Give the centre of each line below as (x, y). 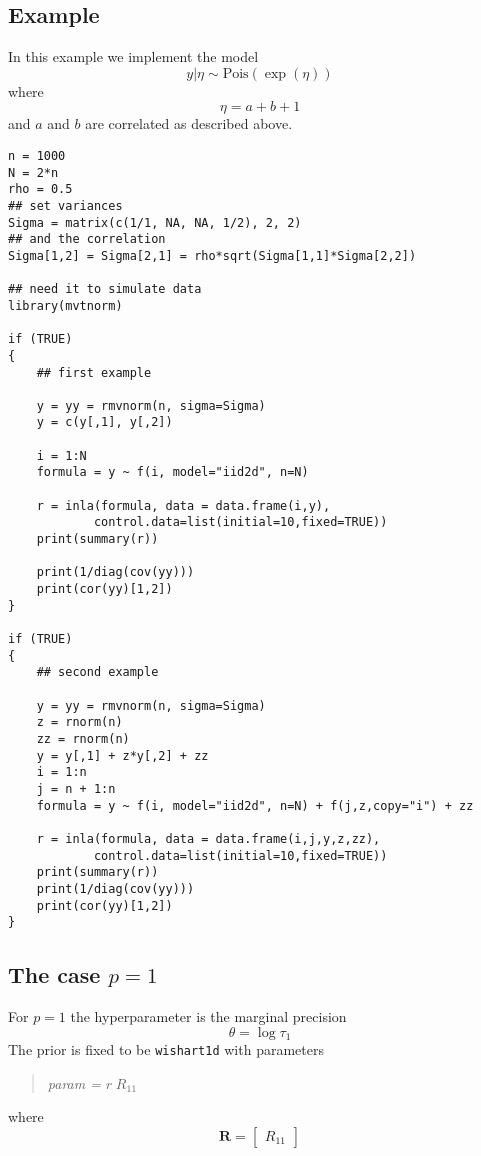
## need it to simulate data (105, 289)
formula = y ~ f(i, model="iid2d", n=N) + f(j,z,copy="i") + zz (255, 805)
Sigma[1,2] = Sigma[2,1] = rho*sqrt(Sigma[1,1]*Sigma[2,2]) (212, 255)
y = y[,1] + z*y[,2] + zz (122, 755)
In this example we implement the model (133, 56)
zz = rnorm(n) (83, 738)
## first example (94, 372)
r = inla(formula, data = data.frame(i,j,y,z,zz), (208, 838)
